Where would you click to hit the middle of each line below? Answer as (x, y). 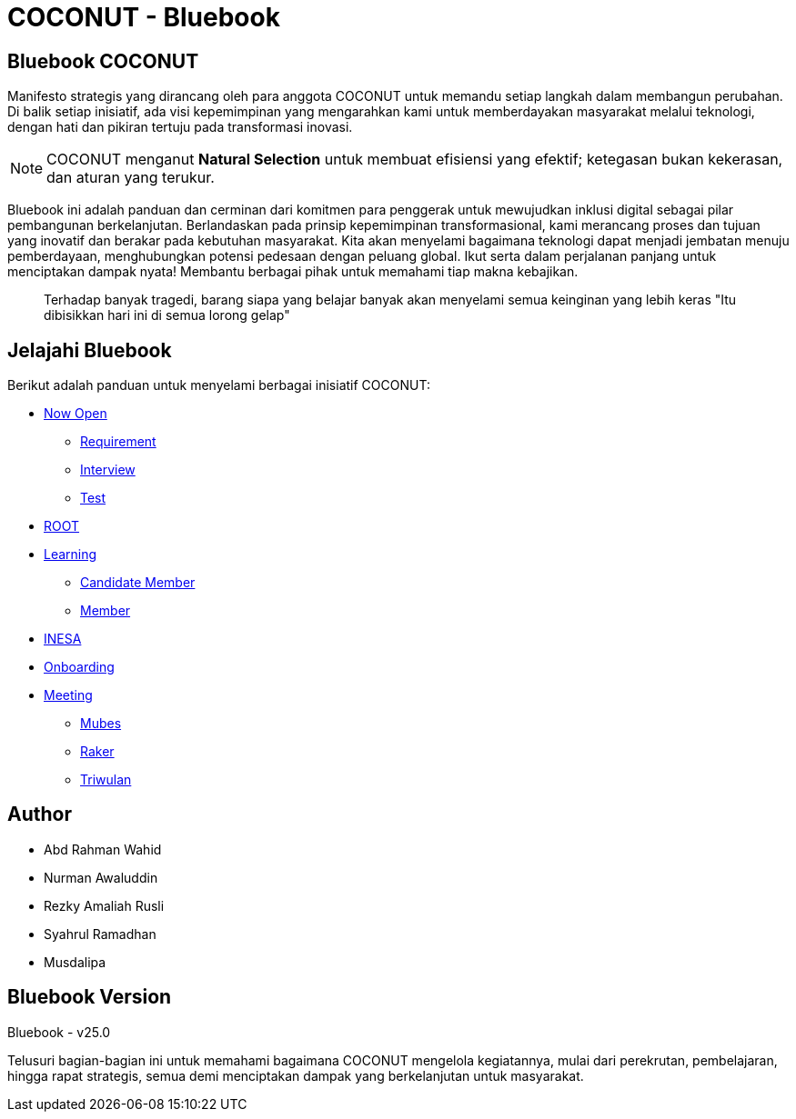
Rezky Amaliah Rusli (104, 905)
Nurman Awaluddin (101, 877)
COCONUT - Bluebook (144, 17)
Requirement (118, 442)
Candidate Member (138, 583)
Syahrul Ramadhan (100, 934)
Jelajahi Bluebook (90, 350)
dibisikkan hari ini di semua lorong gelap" (167, 315)
